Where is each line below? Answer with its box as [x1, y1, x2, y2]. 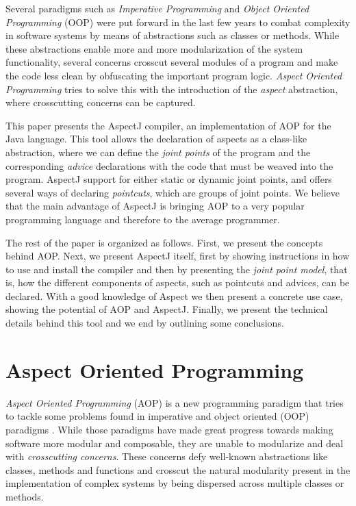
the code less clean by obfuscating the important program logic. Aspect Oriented [5, 68, 342, 82]
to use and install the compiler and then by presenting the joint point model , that [5, 262, 348, 276]
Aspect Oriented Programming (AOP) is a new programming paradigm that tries [5, 395, 344, 409]
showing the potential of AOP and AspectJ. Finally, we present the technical [5, 302, 328, 316]
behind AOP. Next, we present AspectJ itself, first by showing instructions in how [5, 249, 350, 263]
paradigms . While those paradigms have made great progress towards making [5, 422, 333, 436]
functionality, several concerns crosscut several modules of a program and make [5, 55, 338, 69]
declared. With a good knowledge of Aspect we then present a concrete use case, [5, 288, 343, 303]
